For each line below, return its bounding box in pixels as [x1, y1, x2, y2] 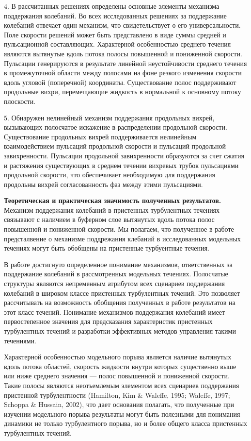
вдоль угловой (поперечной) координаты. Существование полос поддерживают [4, 77, 236, 87]
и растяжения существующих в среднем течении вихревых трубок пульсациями [4, 160, 239, 170]
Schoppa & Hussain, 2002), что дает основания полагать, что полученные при [4, 399, 235, 409]
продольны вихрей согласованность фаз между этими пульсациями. [4, 179, 203, 189]
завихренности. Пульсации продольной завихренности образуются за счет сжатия [4, 150, 244, 160]
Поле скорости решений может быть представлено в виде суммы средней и [4, 29, 226, 39]
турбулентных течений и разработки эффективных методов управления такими [4, 326, 236, 336]
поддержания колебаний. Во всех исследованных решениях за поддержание [4, 10, 227, 20]
